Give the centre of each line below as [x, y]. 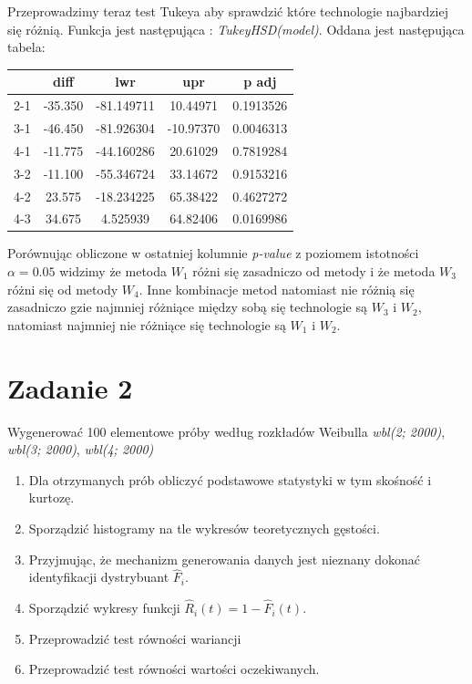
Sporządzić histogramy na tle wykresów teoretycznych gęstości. [204, 528]
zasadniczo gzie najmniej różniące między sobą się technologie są [188, 307]
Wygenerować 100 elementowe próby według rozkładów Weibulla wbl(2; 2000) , [226, 431]
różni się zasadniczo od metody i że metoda [314, 271]
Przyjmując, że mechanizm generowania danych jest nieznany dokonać [225, 559]
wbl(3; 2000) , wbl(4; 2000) [81, 449]
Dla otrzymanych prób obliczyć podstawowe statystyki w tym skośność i [230, 479]
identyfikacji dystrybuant [99, 577]
